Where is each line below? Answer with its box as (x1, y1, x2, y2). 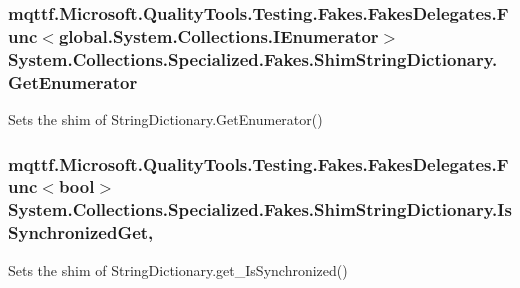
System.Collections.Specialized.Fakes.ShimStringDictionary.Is (8, 197, 512, 222)
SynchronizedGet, (8, 220, 154, 245)
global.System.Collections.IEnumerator (58, 23, 379, 48)
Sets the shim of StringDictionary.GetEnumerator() (8, 108, 323, 129)
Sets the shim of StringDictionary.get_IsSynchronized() (8, 259, 348, 280)
